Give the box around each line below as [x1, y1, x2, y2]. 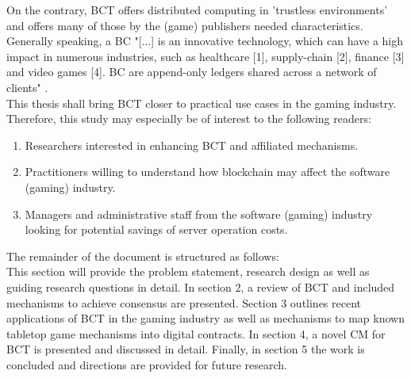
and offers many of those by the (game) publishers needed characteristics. [6, 17, 363, 33]
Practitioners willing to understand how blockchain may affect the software [25, 163, 390, 180]
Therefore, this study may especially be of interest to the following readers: [6, 110, 371, 127]
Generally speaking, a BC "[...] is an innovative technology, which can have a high [6, 32, 404, 49]
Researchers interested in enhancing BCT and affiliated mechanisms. [25, 136, 359, 153]
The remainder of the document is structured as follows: [6, 247, 279, 264]
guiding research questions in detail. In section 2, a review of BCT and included [6, 278, 395, 295]
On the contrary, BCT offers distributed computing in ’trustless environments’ [6, 2, 388, 17]
